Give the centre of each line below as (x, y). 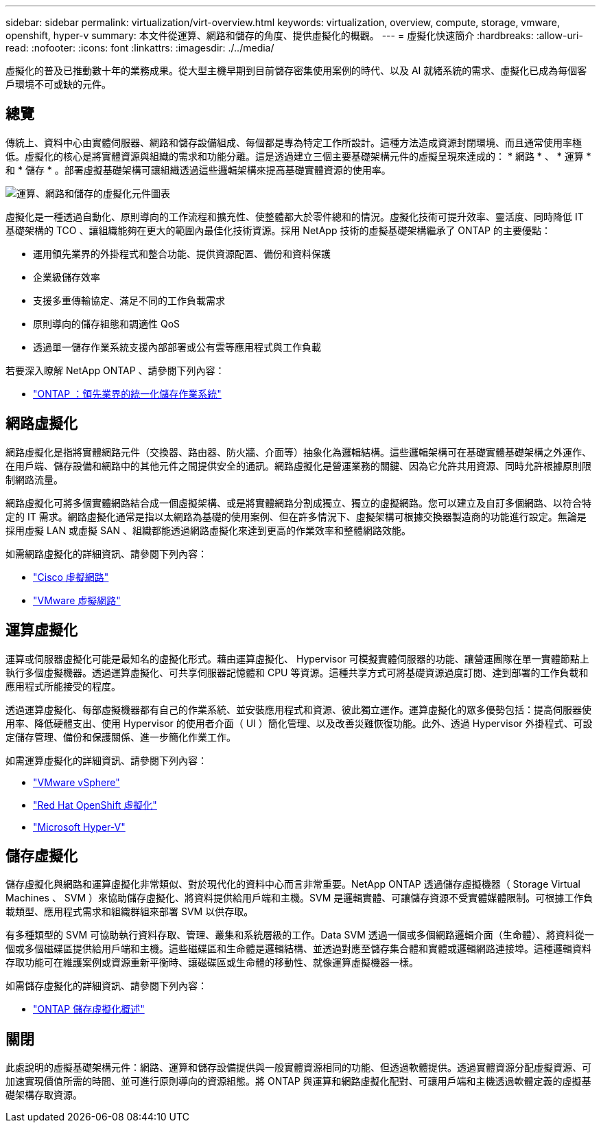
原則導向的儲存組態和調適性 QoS (107, 323)
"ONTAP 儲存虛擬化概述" (89, 1009)
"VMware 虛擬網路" (77, 600)
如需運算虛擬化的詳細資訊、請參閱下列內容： (106, 760)
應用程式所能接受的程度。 (63, 686)
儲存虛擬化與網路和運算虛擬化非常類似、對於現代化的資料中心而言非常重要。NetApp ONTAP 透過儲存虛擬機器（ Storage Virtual (293, 884)
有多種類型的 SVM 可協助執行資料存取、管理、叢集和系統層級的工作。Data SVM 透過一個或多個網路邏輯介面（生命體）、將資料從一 (300, 935)
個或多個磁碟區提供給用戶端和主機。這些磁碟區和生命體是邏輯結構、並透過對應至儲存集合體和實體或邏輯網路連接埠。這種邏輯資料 (298, 949)
